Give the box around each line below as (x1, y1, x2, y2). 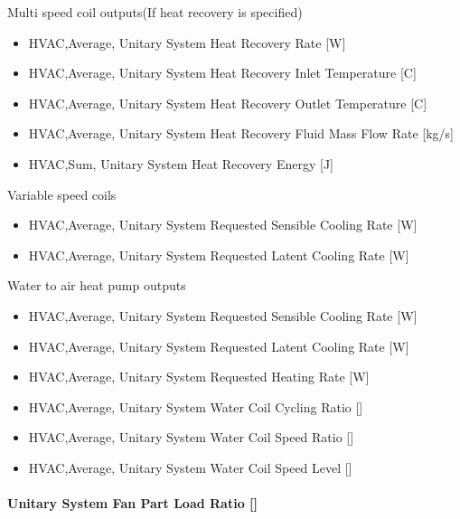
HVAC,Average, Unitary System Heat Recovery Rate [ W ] (28, 33, 346, 52)
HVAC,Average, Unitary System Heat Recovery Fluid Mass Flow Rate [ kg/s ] (28, 124, 454, 143)
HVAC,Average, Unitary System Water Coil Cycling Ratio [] (28, 397, 363, 416)
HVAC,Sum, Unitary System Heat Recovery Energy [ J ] (28, 154, 333, 173)
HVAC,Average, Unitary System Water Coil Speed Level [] (28, 458, 352, 477)
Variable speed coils (7, 184, 117, 203)
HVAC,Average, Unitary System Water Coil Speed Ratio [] (28, 428, 354, 447)
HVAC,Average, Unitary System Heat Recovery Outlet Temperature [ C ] (28, 93, 427, 112)
